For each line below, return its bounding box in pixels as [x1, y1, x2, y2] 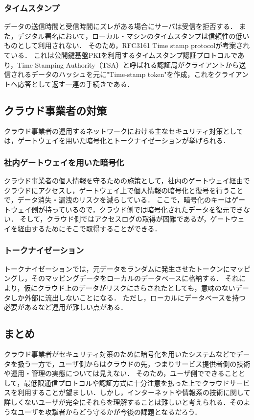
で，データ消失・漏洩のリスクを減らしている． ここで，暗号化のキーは [4, 195, 232, 205]
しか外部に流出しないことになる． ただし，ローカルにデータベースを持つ [10, 292, 246, 302]
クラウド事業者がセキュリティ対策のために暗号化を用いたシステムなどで [4, 348, 236, 359]
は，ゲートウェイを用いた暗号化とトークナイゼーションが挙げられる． [4, 135, 230, 146]
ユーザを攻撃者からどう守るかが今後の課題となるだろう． [17, 406, 202, 417]
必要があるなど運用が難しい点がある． [4, 302, 127, 312]
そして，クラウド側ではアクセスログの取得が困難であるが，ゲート [20, 214, 231, 224]
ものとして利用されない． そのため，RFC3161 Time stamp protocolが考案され [4, 40, 250, 50]
